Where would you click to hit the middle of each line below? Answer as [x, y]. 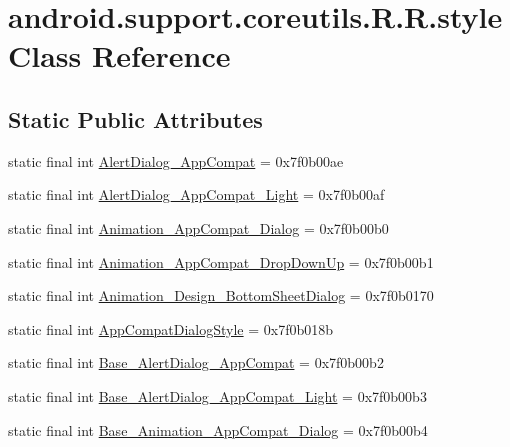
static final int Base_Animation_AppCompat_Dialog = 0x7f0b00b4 [218, 429]
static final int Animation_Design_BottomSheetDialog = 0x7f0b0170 [221, 295]
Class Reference [119, 55]
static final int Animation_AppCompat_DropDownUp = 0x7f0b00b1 [221, 261]
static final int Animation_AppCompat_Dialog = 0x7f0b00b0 [198, 227]
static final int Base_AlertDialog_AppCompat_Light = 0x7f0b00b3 [217, 395]
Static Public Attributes [135, 118]
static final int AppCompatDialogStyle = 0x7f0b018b [171, 328]
